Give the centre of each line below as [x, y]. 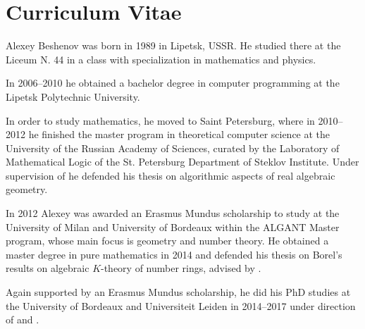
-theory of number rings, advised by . [181, 268]
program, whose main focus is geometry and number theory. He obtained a [167, 241]
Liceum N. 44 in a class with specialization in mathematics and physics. [161, 59]
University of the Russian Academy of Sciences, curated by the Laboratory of [173, 148]
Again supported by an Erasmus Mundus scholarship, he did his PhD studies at [178, 292]
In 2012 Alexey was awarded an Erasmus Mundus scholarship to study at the [173, 213]
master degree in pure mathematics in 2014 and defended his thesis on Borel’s [174, 254]
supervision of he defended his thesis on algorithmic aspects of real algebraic [171, 175]
